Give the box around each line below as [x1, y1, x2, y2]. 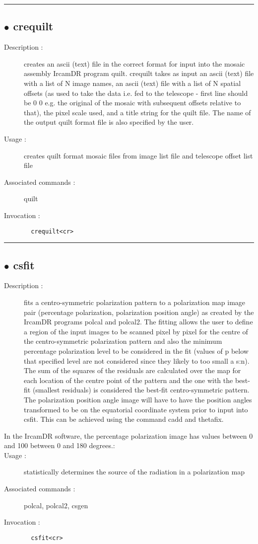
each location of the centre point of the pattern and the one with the [24, 375, 233, 385]
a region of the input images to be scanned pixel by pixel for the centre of [24, 326, 248, 336]
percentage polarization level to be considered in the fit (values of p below [24, 345, 249, 356]
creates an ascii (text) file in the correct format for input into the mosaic [24, 58, 245, 69]
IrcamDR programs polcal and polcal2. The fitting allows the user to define [24, 316, 253, 327]
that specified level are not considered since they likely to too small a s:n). [24, 355, 250, 366]
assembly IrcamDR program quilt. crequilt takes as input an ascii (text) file [24, 68, 254, 78]
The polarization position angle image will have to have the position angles [24, 394, 252, 404]
